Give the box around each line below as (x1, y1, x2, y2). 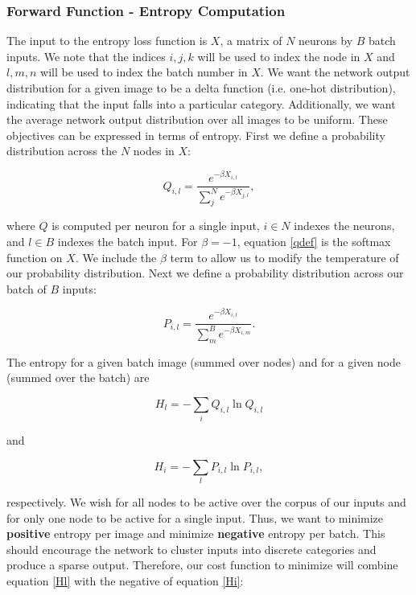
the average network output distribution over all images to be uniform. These (6, 111, 388, 128)
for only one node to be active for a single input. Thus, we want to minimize (6, 509, 384, 526)
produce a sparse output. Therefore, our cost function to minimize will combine (6, 556, 398, 573)
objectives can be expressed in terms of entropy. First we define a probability (6, 126, 385, 143)
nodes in (133, 142, 175, 159)
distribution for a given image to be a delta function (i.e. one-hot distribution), (6, 80, 396, 96)
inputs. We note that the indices (6, 47, 166, 64)
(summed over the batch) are (6, 369, 150, 386)
